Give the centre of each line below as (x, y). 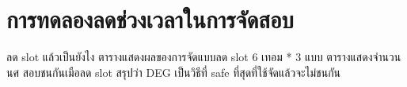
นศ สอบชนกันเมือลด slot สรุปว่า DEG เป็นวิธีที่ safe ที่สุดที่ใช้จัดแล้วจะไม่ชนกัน (174, 72)
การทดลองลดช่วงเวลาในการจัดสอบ (150, 19)
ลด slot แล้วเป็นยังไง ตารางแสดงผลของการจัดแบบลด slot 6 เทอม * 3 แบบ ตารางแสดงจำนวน (204, 57)
